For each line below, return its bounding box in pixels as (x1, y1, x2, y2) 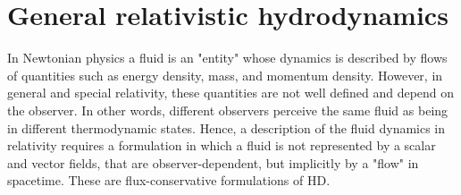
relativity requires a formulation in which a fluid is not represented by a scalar (7, 136, 436, 155)
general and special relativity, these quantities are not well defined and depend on (7, 83, 455, 102)
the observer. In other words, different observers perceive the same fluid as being (7, 100, 448, 119)
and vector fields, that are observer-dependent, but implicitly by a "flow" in (7, 153, 419, 172)
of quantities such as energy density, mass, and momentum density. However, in (7, 65, 443, 84)
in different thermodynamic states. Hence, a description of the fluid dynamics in (7, 118, 446, 137)
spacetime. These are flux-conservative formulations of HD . (7, 171, 331, 190)
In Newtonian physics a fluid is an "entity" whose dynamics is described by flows (7, 48, 448, 67)
